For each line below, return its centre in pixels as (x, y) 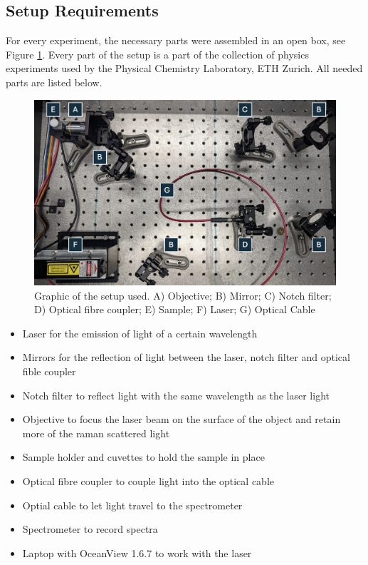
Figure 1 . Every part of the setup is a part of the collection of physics (157, 54)
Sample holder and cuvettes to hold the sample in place (143, 457)
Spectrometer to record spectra (90, 529)
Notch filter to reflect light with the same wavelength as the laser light (176, 395)
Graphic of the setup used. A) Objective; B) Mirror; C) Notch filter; (183, 295)
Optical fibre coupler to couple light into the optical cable (148, 480)
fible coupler (49, 371)
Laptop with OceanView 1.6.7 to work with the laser (137, 553)
